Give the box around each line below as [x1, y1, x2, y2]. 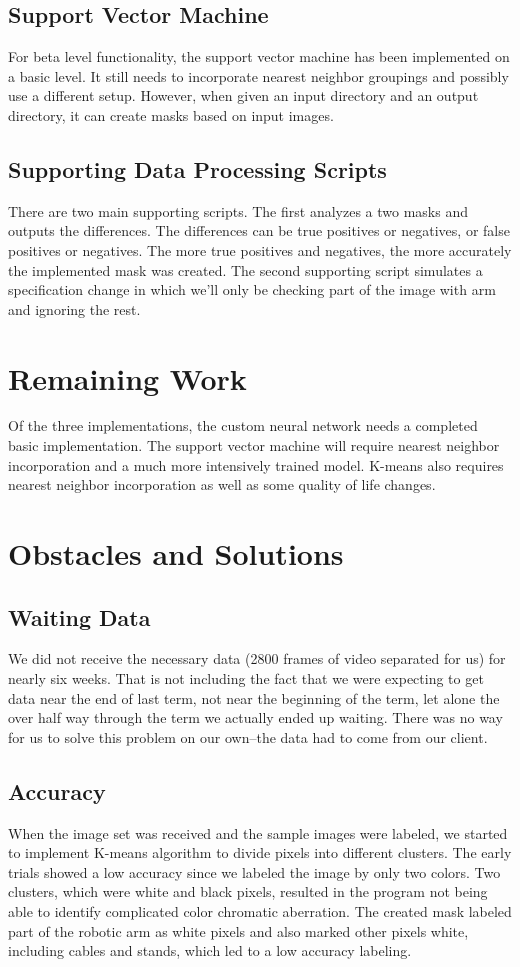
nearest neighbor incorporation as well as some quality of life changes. [8, 474, 436, 495]
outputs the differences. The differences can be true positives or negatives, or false [8, 220, 510, 241]
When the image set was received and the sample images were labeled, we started [8, 822, 508, 843]
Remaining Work [8, 357, 247, 398]
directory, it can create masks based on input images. [8, 104, 334, 125]
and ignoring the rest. [8, 298, 141, 319]
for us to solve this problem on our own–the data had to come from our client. [8, 726, 488, 747]
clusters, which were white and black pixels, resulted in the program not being [8, 881, 488, 902]
